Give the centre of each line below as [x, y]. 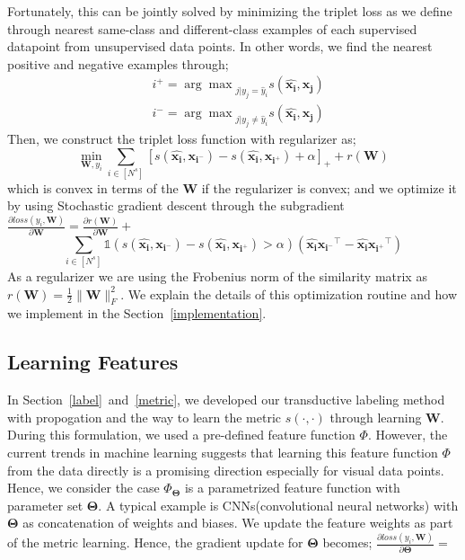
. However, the [408, 435]
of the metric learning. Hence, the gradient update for [155, 542]
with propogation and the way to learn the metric [145, 417]
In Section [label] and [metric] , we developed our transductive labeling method [226, 400]
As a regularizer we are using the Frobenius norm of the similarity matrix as [217, 276]
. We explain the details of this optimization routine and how [289, 293]
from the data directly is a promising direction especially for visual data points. [226, 470]
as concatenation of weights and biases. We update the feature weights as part [238, 523]
